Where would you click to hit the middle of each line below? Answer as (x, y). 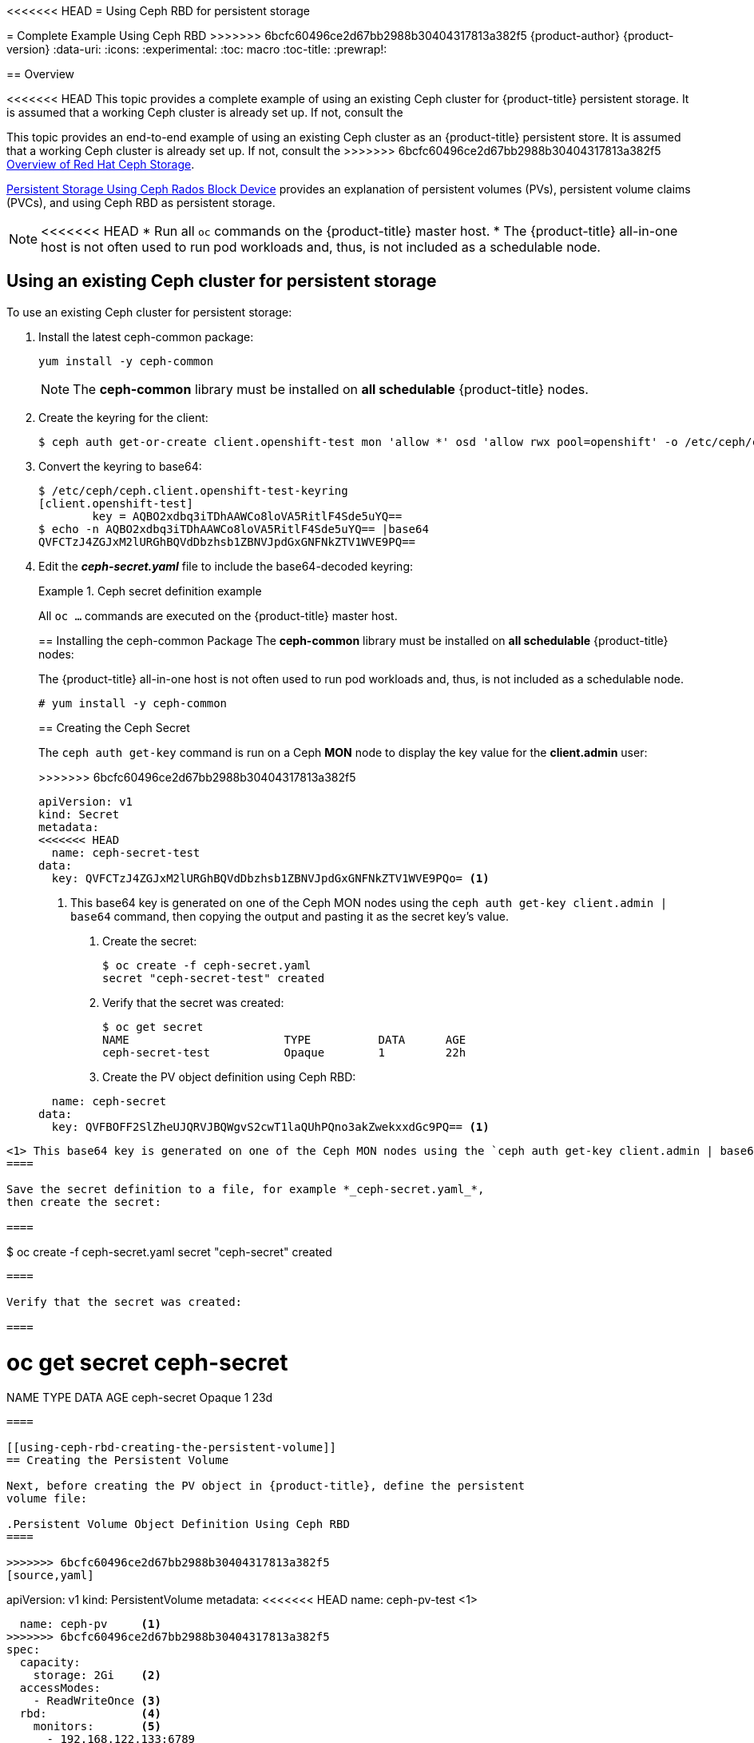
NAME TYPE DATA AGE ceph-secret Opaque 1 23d (140, 1398)
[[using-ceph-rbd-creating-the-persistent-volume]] (172, 1448)
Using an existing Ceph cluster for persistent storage (222, 281)
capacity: (50, 1663)
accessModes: (60, 1688)
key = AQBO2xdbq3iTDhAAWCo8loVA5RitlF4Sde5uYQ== (247, 516)
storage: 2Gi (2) (97, 1675)
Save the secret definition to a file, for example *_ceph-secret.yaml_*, (246, 1189)
